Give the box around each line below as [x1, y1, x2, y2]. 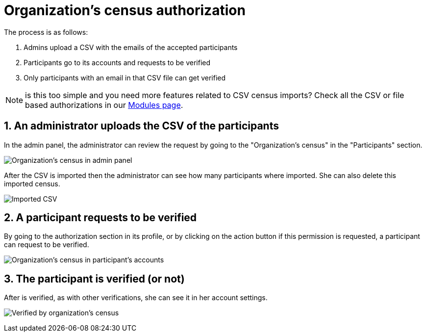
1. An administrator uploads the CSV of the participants [4, 120, 279, 132]
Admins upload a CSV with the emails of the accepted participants [24, 43, 238, 52]
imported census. [4, 179, 60, 188]
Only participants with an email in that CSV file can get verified [24, 73, 226, 82]
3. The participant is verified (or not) [4, 272, 185, 285]
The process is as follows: [4, 27, 88, 36]
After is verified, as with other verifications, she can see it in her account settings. [4, 293, 268, 302]
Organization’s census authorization [4, 2, 246, 19]
